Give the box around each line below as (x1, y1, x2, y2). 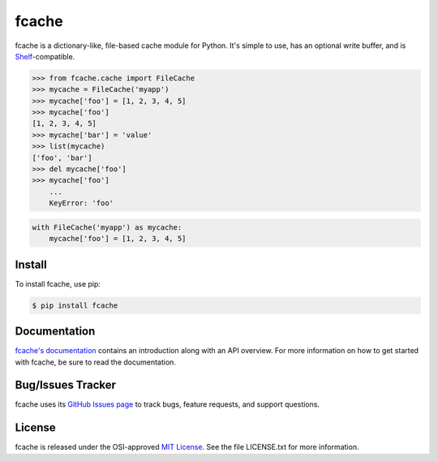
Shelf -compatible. (15, 51, 75, 61)
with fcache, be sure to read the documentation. (15, 357, 176, 367)
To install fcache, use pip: (15, 278, 101, 288)
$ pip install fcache (32, 300, 118, 310)
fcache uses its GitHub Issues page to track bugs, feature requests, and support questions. (15, 399, 320, 409)
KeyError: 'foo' (49, 199, 114, 208)
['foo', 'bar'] (32, 153, 92, 162)
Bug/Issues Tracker (15, 378, 117, 392)
